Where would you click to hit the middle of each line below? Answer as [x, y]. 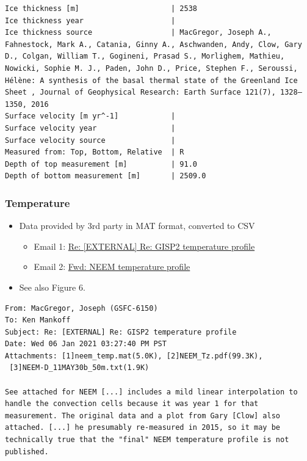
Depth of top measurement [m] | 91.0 [101, 164]
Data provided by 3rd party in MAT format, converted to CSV [137, 226]
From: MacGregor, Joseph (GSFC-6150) [81, 308]
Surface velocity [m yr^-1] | [90, 116]
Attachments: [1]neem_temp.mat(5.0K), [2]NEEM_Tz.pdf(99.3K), [134, 356]
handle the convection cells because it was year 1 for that [132, 404]
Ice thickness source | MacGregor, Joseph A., [138, 33]
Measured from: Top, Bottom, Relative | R [95, 152]
